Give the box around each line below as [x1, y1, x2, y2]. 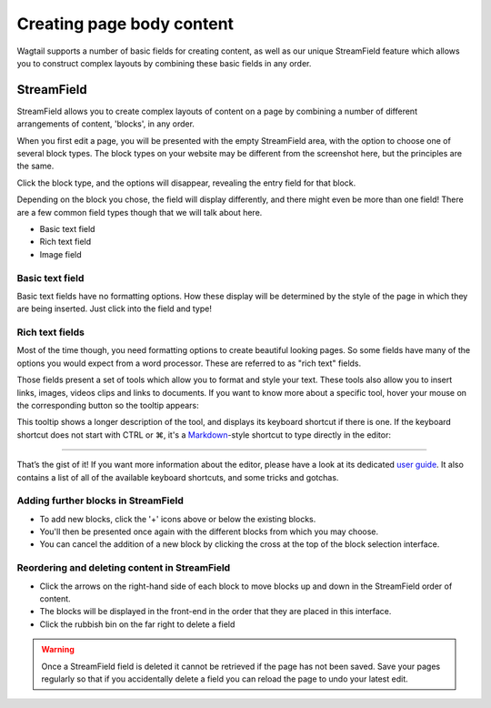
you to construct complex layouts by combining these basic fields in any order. [16, 57, 312, 68]
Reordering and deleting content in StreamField [16, 561, 231, 574]
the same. [16, 160, 55, 172]
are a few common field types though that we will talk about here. [16, 207, 263, 217]
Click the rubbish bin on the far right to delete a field [39, 619, 235, 630]
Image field [39, 248, 82, 259]
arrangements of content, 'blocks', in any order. [16, 118, 195, 129]
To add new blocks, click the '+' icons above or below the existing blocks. [39, 513, 316, 524]
